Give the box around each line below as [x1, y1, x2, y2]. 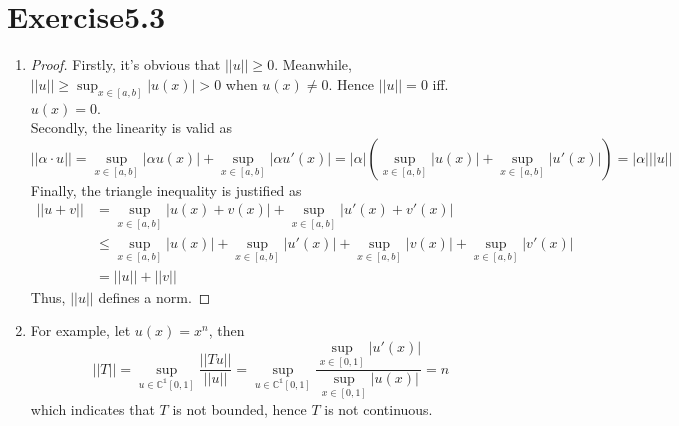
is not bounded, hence [172, 398, 307, 419]
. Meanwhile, [274, 54, 352, 75]
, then [208, 320, 245, 341]
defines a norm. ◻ [98, 286, 211, 307]
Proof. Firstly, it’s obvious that [30, 54, 221, 75]
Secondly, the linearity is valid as [30, 117, 233, 138]
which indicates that [30, 398, 155, 419]
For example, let [30, 320, 131, 341]
